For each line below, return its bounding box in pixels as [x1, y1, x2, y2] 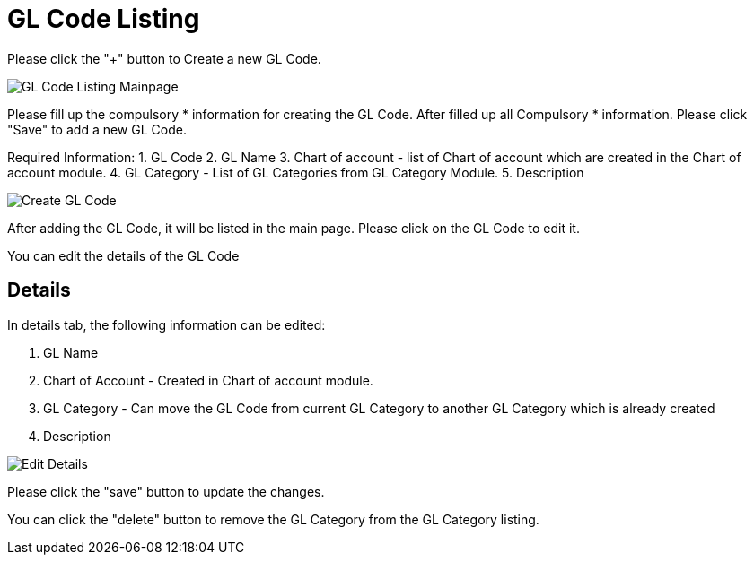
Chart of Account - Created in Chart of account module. [43, 372, 373, 388]
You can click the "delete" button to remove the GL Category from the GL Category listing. [7, 511, 539, 527]
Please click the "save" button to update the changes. [7, 483, 325, 499]
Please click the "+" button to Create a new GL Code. [7, 50, 321, 66]
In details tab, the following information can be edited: [7, 316, 326, 333]
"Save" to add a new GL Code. [7, 121, 187, 137]
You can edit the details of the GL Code [7, 247, 240, 264]
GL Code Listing [7, 4, 200, 34]
